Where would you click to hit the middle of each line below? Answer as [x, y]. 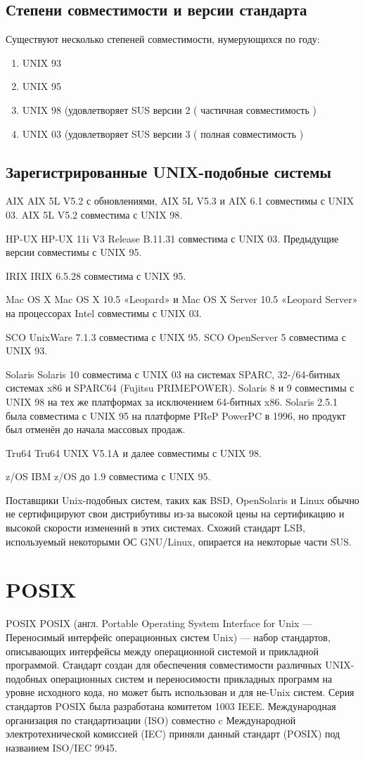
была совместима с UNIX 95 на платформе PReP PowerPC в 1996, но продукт [176, 415]
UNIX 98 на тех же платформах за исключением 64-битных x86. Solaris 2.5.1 [172, 401]
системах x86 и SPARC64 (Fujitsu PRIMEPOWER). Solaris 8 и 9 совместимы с [180, 388]
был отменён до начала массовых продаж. [96, 429]
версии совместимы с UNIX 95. [74, 252]
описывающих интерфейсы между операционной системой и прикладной [162, 651]
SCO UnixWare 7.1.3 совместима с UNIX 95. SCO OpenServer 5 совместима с [176, 336]
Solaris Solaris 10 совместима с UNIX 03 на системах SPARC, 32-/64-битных [173, 374]
